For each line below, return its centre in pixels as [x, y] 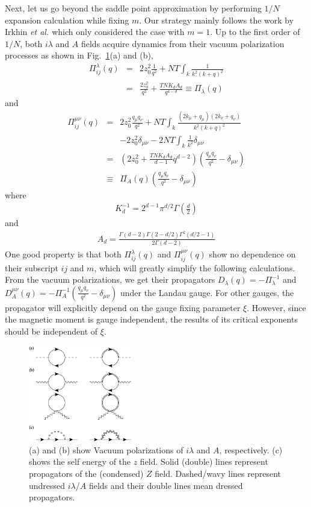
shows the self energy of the [80, 461]
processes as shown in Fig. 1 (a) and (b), [79, 55]
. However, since [276, 307]
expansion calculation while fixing [67, 20]
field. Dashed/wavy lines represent [218, 473]
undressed [47, 485]
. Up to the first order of [255, 32]
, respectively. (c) [251, 449]
